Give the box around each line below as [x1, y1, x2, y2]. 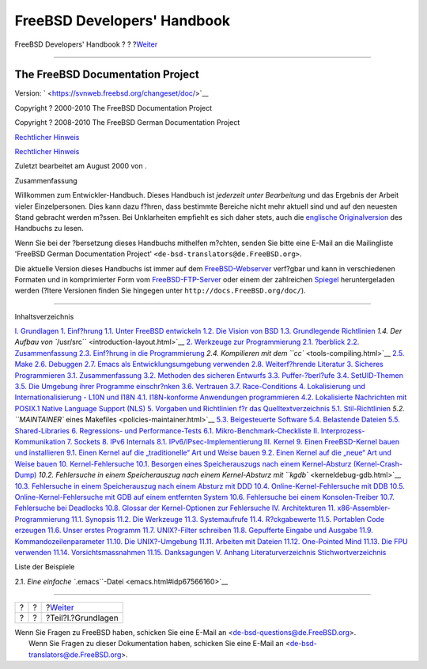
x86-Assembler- [337, 503, 391, 513]
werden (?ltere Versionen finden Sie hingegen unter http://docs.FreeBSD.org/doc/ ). [14, 285, 306, 296]
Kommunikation [14, 437, 66, 446]
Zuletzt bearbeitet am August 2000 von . [14, 161, 147, 171]
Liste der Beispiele [14, 562, 75, 572]
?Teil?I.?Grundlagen [46, 613, 119, 624]
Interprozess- [320, 425, 365, 435]
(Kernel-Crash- [353, 459, 403, 468]
